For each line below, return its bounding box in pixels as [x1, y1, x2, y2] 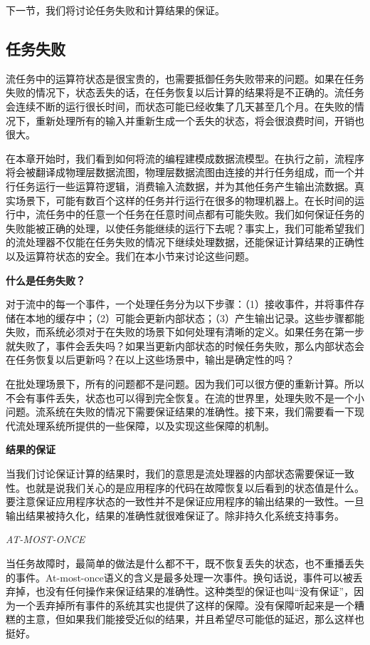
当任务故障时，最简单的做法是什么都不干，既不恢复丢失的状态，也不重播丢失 [6, 556, 364, 571]
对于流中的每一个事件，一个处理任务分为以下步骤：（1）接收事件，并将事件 [6, 296, 354, 311]
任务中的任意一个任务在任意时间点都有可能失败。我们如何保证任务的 [45, 207, 364, 222]
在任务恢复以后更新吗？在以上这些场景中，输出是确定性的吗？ [6, 352, 295, 367]
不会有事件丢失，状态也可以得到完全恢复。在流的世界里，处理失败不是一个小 [6, 390, 364, 405]
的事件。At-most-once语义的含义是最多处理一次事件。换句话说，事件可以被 [6, 569, 353, 584]
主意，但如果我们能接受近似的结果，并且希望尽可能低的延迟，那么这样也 [25, 612, 364, 626]
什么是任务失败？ [6, 272, 85, 287]
